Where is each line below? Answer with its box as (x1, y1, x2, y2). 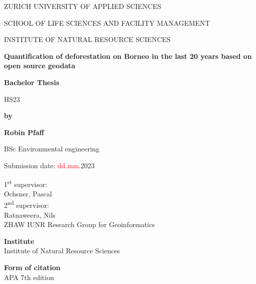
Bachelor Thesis (4, 77, 59, 87)
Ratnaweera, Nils (4, 209, 56, 220)
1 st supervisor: (4, 177, 48, 189)
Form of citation (4, 262, 61, 272)
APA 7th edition (4, 272, 54, 282)
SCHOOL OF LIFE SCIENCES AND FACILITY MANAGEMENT (4, 17, 210, 28)
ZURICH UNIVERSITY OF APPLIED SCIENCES (4, 1, 161, 11)
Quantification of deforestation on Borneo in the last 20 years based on (4, 50, 252, 61)
